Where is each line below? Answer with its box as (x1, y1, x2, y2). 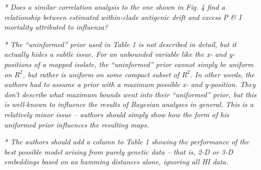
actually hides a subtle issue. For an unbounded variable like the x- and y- (4, 49, 235, 59)
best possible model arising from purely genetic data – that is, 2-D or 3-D (4, 146, 233, 157)
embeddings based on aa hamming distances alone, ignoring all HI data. (4, 156, 228, 167)
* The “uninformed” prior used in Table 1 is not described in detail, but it (4, 38, 236, 49)
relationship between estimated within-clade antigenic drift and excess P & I (4, 11, 242, 22)
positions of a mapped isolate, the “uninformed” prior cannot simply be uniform (4, 58, 254, 69)
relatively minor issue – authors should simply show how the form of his (4, 109, 229, 119)
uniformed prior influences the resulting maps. (4, 119, 149, 130)
